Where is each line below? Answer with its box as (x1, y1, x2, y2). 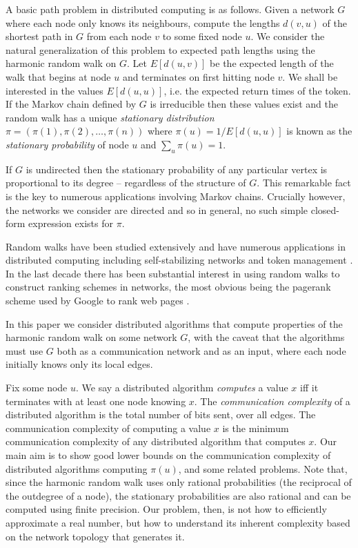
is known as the (286, 124, 352, 138)
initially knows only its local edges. (6, 357, 153, 371)
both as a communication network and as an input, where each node (57, 343, 346, 358)
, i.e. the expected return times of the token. (163, 83, 351, 97)
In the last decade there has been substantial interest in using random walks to (6, 266, 340, 280)
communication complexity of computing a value (6, 420, 211, 435)
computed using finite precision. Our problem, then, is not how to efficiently (6, 502, 327, 516)
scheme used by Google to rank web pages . (6, 293, 190, 308)
